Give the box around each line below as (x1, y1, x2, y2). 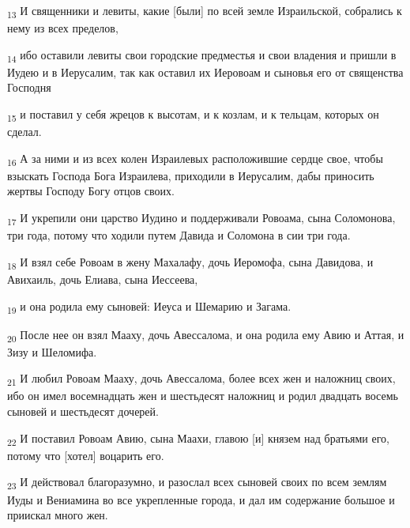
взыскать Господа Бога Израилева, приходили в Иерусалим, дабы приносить (7, 167, 374, 183)
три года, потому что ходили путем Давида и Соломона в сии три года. (7, 227, 351, 243)
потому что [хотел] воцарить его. (7, 447, 164, 463)
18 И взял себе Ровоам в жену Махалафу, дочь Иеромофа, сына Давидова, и (7, 253, 374, 272)
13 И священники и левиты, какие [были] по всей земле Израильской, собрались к (7, 2, 402, 21)
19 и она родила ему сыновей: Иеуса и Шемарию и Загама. (7, 297, 292, 316)
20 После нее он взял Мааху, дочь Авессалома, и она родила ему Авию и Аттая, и (7, 326, 404, 345)
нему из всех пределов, (7, 20, 118, 36)
